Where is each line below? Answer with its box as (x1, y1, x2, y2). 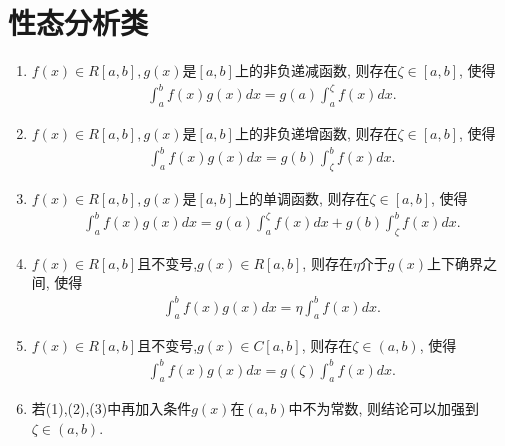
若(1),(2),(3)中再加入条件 (31, 398, 192, 419)
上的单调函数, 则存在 (234, 187, 370, 208)
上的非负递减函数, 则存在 (234, 60, 398, 81)
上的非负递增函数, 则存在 (234, 123, 398, 144)
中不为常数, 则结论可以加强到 (288, 398, 480, 419)
